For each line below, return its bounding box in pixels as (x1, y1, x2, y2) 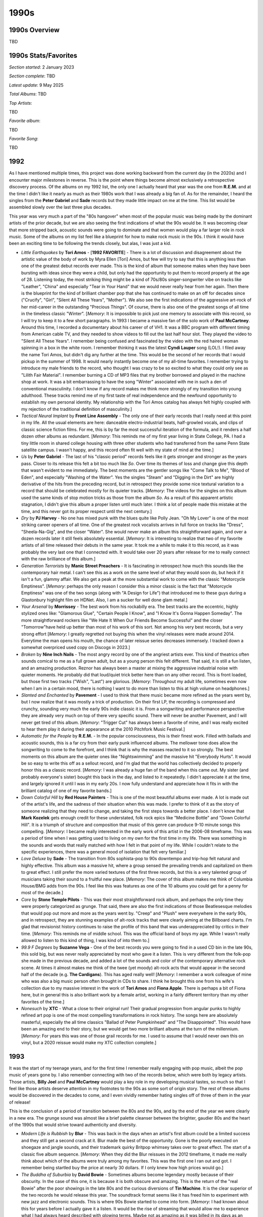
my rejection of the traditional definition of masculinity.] (21, 406, 132, 412)
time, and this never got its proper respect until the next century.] (21, 508, 152, 514)
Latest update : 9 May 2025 (9, 82, 64, 88)
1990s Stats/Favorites (9, 51, 77, 59)
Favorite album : (9, 118, 41, 124)
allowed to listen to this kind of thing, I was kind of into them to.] (21, 938, 150, 943)
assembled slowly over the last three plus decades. (9, 204, 112, 210)
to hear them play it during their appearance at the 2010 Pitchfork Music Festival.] (21, 726, 185, 732)
